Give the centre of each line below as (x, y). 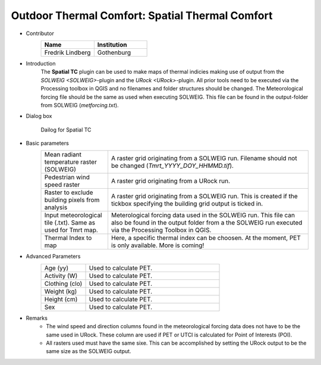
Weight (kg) (61, 291)
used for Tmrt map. (71, 230)
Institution (112, 45)
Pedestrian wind (67, 177)
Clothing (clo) (63, 283)
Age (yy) (56, 268)
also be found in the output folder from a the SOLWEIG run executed (207, 223)
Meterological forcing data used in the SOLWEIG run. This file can (203, 216)
